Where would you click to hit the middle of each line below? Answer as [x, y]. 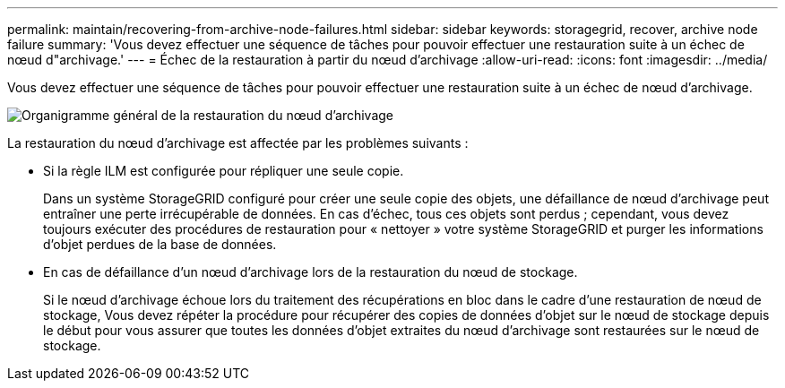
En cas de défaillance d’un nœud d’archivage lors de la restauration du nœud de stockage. [311, 272]
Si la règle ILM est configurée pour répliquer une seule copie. [224, 171]
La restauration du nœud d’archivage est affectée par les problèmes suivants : [238, 143]
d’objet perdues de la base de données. [160, 244]
